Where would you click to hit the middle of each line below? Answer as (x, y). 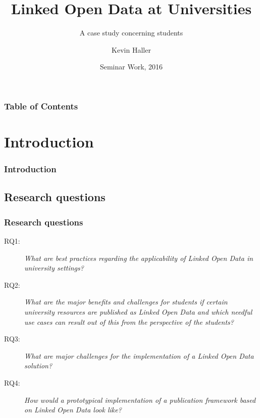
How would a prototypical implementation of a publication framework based (140, 400)
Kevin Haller (131, 49)
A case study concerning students (131, 33)
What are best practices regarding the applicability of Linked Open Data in (139, 258)
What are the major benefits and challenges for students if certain (126, 302)
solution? (38, 366)
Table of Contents (41, 106)
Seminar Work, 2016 (131, 67)
